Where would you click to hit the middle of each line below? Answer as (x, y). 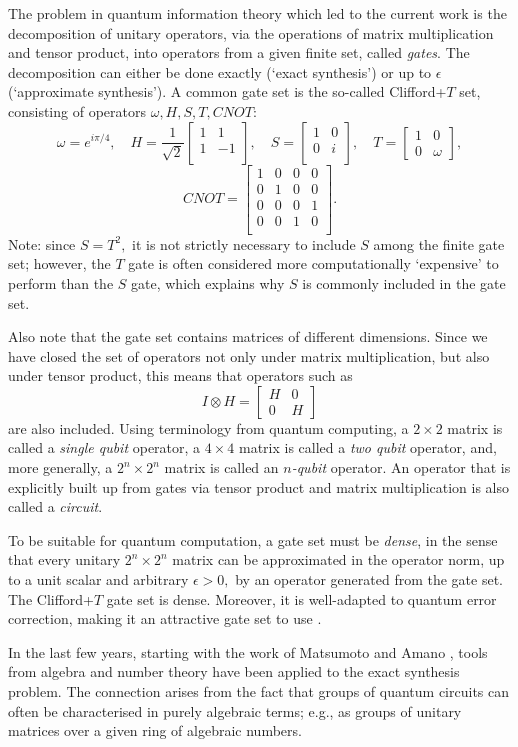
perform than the (61, 282)
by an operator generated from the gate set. (369, 579)
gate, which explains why (208, 282)
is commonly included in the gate (404, 282)
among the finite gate (439, 243)
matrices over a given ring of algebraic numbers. (155, 730)
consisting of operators (77, 110)
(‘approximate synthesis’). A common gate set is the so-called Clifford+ (227, 91)
